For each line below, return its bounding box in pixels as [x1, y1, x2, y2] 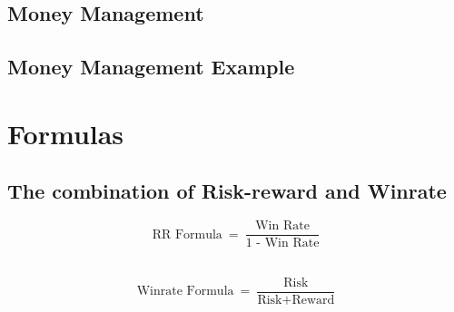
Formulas [7, 114, 124, 151]
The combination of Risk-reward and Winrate [7, 177, 447, 205]
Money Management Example [7, 53, 295, 81]
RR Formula [152, 228, 222, 241]
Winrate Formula [136, 285, 234, 298]
